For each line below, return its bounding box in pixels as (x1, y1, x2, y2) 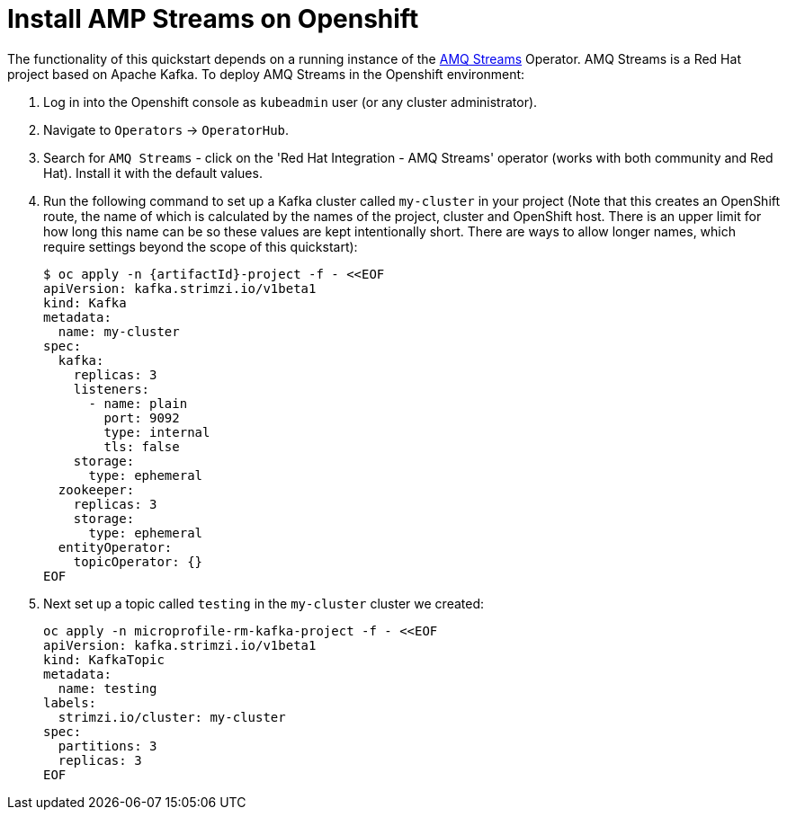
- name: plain (88, 395, 188, 411)
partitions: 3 (58, 738, 157, 753)
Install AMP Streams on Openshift (7, 4, 419, 34)
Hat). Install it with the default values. (43, 164, 263, 181)
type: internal (103, 424, 210, 440)
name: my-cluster (58, 324, 180, 339)
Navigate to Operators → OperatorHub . (43, 121, 290, 138)
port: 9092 (103, 410, 180, 425)
